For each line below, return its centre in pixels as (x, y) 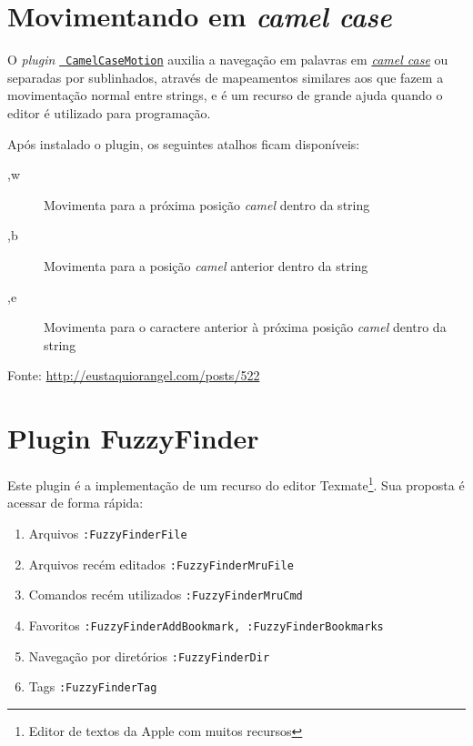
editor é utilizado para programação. (109, 112)
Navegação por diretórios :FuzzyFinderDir (149, 655)
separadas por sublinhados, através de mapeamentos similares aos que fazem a (226, 77)
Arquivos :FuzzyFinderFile (108, 533)
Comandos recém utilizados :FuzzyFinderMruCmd (166, 595)
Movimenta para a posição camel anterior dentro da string (206, 265)
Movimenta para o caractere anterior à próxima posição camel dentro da (245, 327)
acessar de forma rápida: (75, 503)
